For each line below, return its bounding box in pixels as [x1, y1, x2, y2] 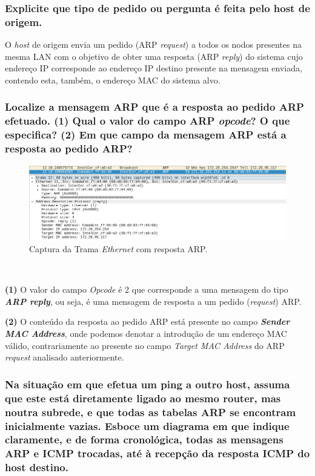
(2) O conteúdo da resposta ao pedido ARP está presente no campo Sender [5, 315, 290, 328]
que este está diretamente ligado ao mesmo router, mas [5, 390, 281, 405]
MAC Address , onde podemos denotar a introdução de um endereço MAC [5, 327, 287, 340]
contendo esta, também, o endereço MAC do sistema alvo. [5, 73, 220, 86]
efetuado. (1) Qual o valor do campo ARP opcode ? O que [5, 113, 290, 128]
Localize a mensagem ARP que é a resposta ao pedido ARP [5, 99, 304, 114]
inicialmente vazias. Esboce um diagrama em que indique [5, 418, 290, 433]
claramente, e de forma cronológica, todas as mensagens [5, 432, 283, 447]
